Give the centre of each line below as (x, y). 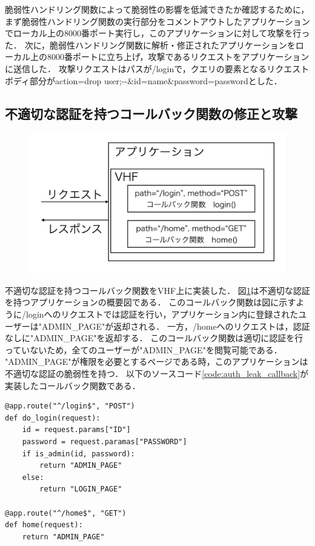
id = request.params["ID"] (76, 430)
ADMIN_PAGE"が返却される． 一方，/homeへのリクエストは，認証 (176, 326)
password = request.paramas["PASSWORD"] (104, 441)
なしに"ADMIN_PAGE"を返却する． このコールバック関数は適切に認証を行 (154, 338)
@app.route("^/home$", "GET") (66, 513)
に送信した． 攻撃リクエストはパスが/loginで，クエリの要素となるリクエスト (157, 68)
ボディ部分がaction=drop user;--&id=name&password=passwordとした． (144, 80)
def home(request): (44, 525)
